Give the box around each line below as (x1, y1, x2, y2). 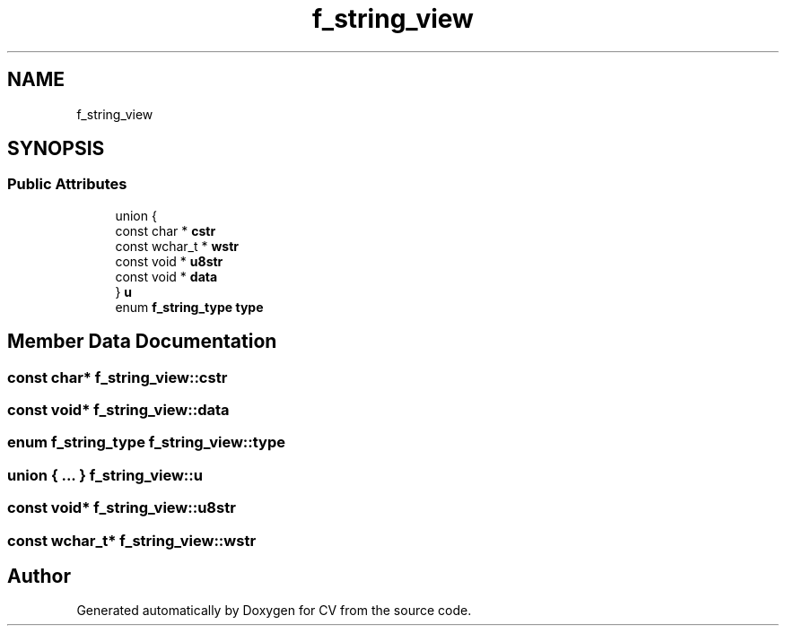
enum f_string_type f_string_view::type (7, 433, 286, 452)
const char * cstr (115, 222, 216, 238)
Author (7, 564, 71, 587)
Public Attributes (7, 175, 127, 194)
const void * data (115, 268, 218, 284)
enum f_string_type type (115, 299, 264, 315)
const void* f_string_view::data (7, 401, 230, 420)
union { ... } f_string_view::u (7, 465, 203, 484)
